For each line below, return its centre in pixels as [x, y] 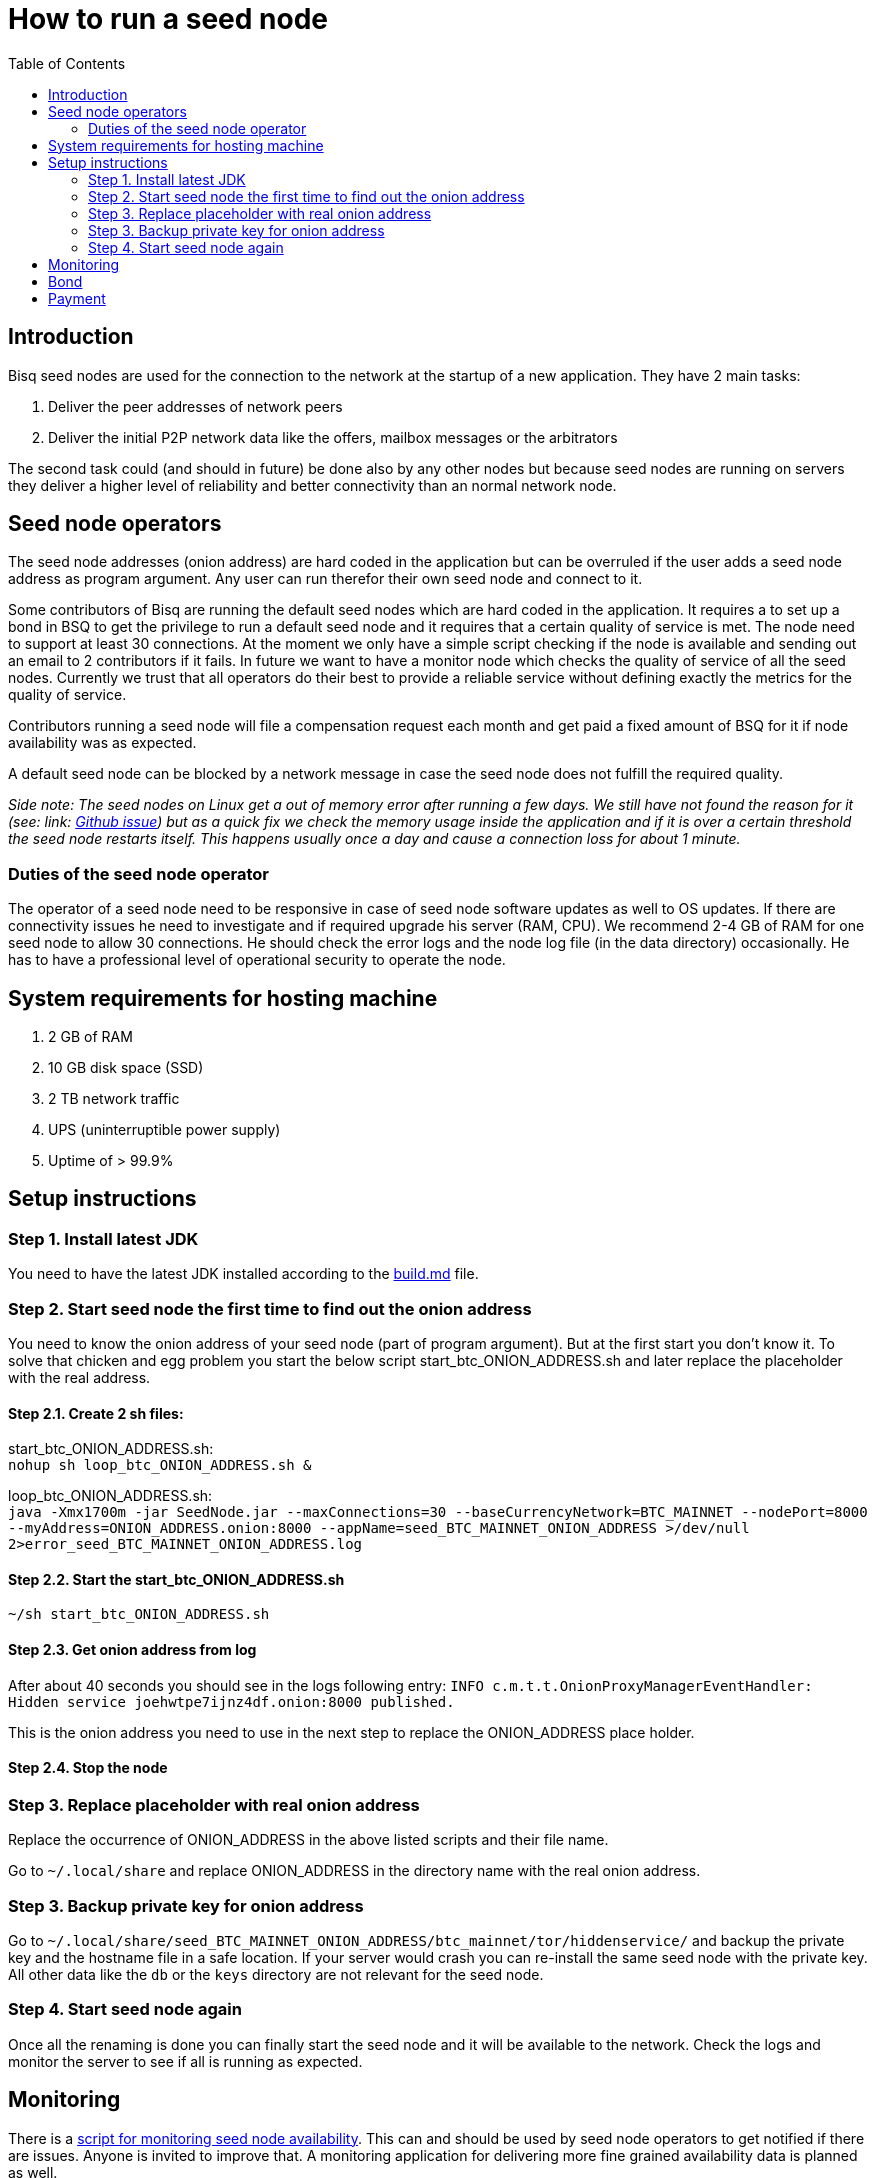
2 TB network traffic [114, 1099]
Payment [77, 298]
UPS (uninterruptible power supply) [164, 1130]
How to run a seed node [168, 19]
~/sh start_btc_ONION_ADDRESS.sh [139, 1614]
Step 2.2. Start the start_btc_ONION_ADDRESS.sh [176, 1579]
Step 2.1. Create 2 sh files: [96, 1413]
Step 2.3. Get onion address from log [132, 1650]
